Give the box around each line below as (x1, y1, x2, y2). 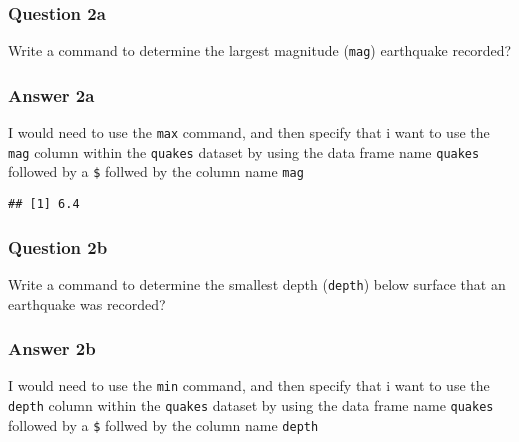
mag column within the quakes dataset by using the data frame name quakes (8, 141, 480, 162)
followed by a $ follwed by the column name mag (8, 161, 304, 182)
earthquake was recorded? (8, 293, 166, 314)
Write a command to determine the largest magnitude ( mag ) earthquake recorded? (8, 40, 512, 61)
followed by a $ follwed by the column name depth (8, 414, 319, 435)
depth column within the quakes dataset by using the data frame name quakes (8, 395, 494, 416)
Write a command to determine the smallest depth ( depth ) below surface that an (8, 273, 506, 294)
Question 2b (8, 234, 108, 259)
